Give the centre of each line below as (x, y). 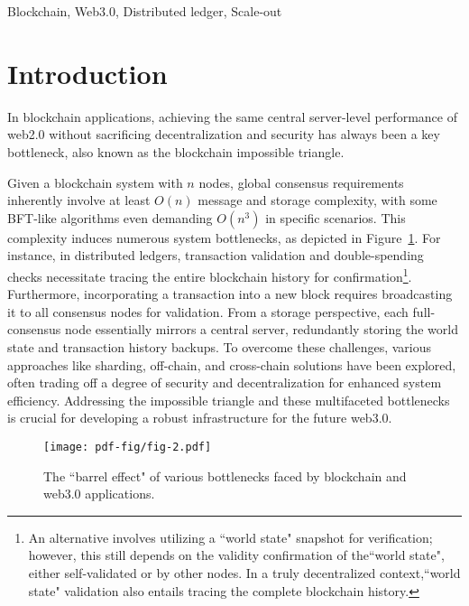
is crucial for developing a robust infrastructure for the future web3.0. (200, 418)
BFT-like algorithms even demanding (110, 217)
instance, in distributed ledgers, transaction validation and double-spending (216, 255)
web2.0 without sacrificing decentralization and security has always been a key (224, 134)
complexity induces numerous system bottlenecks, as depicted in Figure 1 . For (224, 237)
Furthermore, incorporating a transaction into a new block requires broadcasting (230, 294)
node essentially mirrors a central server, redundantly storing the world (261, 329)
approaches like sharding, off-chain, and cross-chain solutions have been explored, (232, 364)
